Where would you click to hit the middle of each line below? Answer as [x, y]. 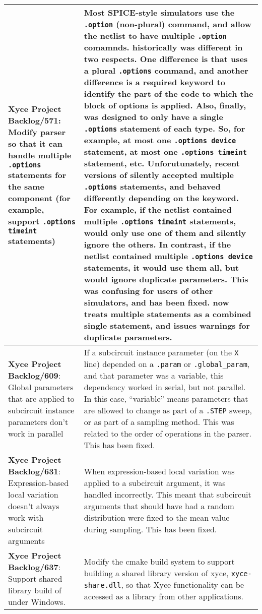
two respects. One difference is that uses [166, 59]
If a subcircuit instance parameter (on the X [161, 352]
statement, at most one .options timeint [165, 151]
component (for [39, 198]
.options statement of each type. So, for [165, 128]
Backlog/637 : [35, 567]
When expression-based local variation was [159, 471]
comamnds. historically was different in [163, 47]
